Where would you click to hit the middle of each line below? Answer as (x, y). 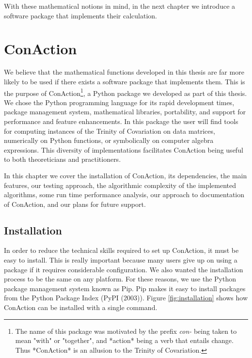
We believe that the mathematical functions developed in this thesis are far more (124, 72)
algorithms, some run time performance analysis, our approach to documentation (124, 195)
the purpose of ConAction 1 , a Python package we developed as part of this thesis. (126, 92)
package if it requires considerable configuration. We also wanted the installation (124, 269)
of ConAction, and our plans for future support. (75, 204)
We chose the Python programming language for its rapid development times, (119, 102)
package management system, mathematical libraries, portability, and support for (125, 112)
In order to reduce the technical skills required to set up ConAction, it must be (121, 250)
